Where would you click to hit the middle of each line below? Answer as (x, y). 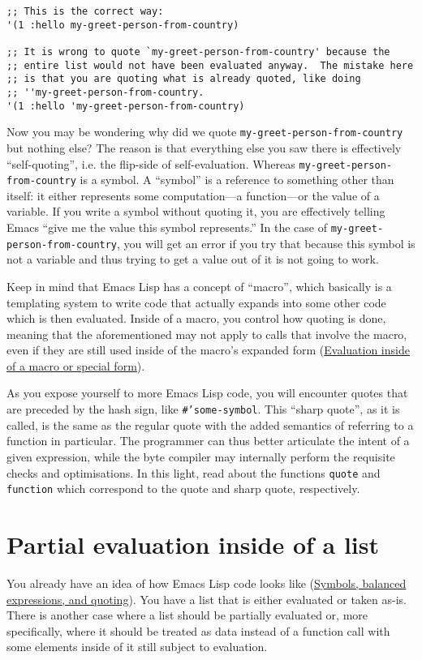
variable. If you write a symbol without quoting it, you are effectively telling (196, 211)
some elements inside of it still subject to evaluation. (137, 647)
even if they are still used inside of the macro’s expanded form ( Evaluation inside (208, 350)
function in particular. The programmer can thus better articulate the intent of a (208, 441)
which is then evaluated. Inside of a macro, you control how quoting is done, (196, 318)
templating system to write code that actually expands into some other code (196, 302)
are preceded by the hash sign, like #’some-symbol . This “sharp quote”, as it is (203, 409)
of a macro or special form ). (76, 365)
